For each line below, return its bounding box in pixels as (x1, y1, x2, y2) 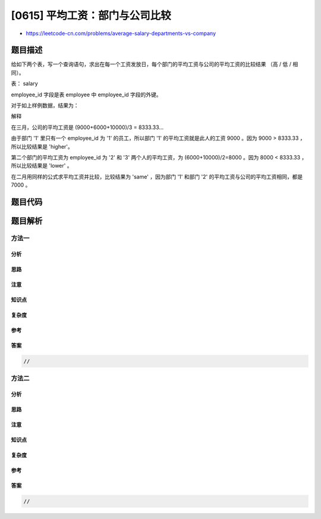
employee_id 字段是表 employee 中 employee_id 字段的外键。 (11, 91, 162, 98)
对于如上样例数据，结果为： (11, 102, 79, 109)
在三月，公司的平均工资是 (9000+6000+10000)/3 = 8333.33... (11, 124, 163, 131)
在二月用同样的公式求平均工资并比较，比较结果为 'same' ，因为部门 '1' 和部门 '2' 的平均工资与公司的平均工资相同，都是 (11, 173, 303, 180)
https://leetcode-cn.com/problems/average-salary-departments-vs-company (26, 30, 216, 37)
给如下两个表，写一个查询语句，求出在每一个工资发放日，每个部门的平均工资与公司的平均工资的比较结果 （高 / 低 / (11, 61, 291, 68)
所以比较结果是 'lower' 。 (11, 162, 73, 169)
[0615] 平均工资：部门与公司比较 (11, 9, 172, 22)
